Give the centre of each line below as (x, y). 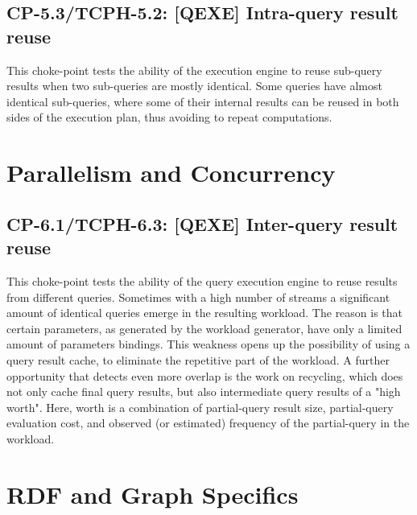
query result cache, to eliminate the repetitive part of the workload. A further (198, 359)
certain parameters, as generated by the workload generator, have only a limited (204, 328)
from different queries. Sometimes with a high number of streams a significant (198, 297)
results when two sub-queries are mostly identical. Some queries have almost (194, 86)
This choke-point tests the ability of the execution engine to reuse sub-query (194, 70)
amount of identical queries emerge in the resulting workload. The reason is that (205, 313)
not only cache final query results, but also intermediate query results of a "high (204, 391)
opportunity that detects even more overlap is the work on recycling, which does (205, 375)
